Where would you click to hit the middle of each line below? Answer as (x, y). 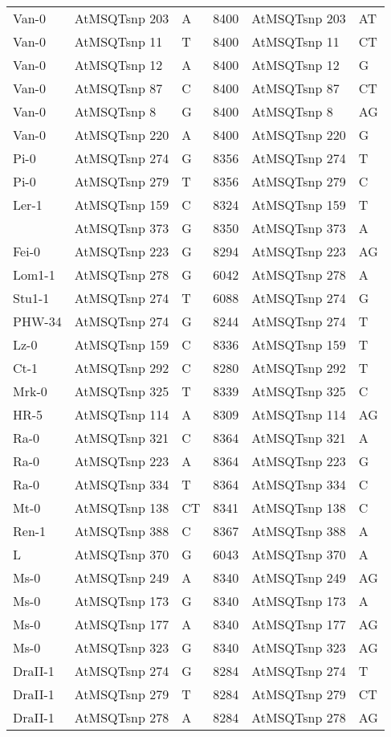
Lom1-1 (34, 274)
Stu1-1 (31, 298)
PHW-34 (37, 321)
